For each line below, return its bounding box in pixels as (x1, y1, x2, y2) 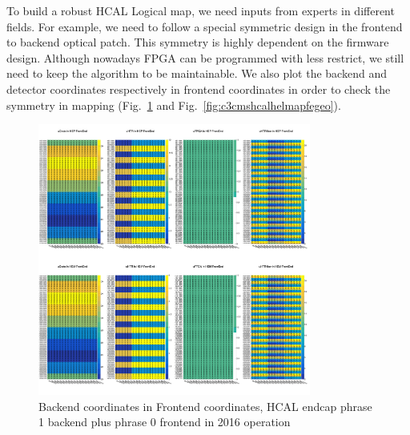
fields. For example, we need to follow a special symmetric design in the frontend (6, 18, 403, 34)
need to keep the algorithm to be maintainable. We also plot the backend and (6, 65, 387, 82)
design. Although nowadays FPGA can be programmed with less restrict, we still (6, 49, 404, 66)
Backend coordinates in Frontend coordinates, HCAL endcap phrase (38, 397, 372, 414)
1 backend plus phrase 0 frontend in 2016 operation (38, 413, 291, 430)
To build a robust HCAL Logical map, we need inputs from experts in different (6, 2, 395, 18)
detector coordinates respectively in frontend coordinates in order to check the (6, 80, 391, 97)
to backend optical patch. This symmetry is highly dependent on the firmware (6, 34, 389, 50)
